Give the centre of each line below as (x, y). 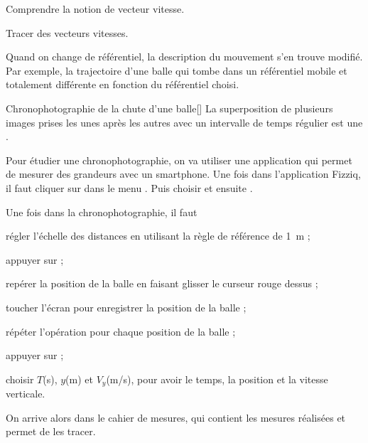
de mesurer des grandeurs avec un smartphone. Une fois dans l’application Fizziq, (183, 174)
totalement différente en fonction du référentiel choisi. (123, 84)
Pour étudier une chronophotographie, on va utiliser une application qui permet (179, 160)
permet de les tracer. (51, 431)
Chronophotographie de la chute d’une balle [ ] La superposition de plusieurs (169, 108)
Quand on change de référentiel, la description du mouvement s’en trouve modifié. (184, 57)
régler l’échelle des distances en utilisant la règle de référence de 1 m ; (158, 236)
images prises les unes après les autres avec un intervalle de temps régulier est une (184, 122)
